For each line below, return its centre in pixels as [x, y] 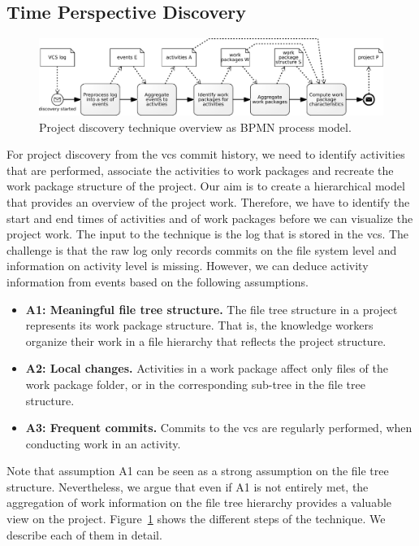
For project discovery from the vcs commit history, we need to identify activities [206, 154]
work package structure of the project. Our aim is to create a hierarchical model [206, 186]
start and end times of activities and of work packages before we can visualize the [210, 218]
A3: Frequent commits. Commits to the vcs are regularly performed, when [219, 428]
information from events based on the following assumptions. [158, 281]
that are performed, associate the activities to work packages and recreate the [200, 170]
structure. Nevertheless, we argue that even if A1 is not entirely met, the [188, 486]
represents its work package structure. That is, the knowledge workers [199, 325]
